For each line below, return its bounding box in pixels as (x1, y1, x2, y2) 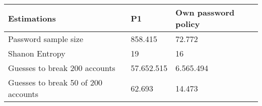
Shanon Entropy (8, 47, 65, 59)
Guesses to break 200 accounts (8, 62, 115, 73)
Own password (175, 6, 235, 18)
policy (175, 18, 200, 29)
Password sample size (8, 33, 84, 44)
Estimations (8, 12, 56, 24)
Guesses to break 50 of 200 (8, 76, 103, 88)
